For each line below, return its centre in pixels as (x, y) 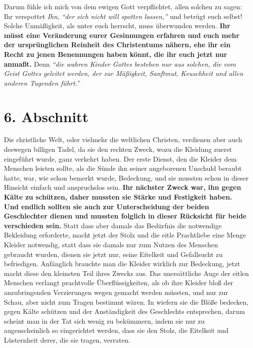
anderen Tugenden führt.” (42, 82)
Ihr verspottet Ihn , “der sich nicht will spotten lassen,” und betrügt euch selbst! (123, 16)
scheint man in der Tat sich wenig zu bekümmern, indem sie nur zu (104, 321)
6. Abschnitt (46, 116)
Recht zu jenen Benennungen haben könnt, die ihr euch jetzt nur (116, 54)
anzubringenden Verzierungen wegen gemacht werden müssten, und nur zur (116, 292)
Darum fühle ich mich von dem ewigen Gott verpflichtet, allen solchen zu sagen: (123, 6)
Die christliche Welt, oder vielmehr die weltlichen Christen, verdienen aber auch (123, 139)
